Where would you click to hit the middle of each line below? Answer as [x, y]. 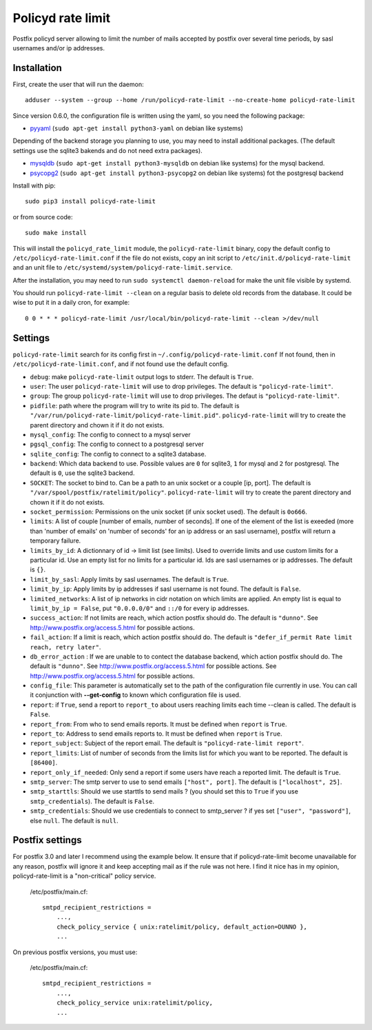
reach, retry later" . [65, 647]
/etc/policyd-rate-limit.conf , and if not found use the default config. [121, 364]
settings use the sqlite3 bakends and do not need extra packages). [107, 150]
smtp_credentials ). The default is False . [92, 801]
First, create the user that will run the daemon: [78, 84]
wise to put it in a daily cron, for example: [71, 303]
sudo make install [56, 233]
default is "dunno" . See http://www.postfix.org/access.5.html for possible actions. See [153, 666]
